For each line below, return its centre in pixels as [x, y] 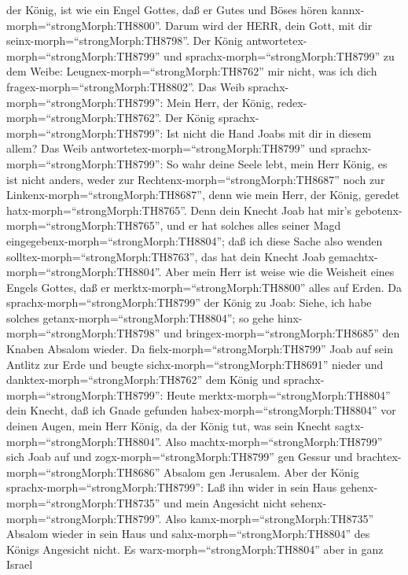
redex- [292, 102]
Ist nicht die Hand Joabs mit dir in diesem [269, 133]
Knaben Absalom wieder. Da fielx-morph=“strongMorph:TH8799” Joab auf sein [200, 349]
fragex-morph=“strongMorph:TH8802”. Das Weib [126, 86]
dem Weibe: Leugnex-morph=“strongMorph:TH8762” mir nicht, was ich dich [192, 71]
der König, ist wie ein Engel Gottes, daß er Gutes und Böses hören [167, 9]
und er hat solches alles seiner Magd [254, 225]
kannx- [348, 9]
